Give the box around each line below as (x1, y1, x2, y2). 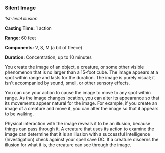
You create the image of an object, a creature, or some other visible (5, 64, 144, 70)
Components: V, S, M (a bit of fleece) (5, 45, 83, 51)
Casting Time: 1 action (5, 25, 52, 31)
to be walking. (5, 111, 34, 117)
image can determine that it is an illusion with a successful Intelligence (5, 131, 150, 137)
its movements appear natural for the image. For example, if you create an (5, 100, 157, 106)
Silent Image (5, 4, 36, 11)
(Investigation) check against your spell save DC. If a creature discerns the (5, 137, 159, 143)
